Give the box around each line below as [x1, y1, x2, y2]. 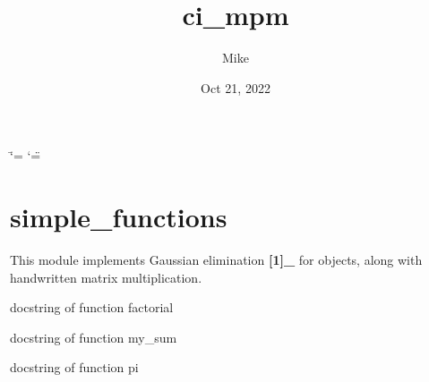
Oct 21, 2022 [201, 78, 270, 97]
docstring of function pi [10, 358, 139, 377]
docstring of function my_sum [10, 327, 177, 346]
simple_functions [10, 199, 227, 235]
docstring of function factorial [10, 298, 174, 317]
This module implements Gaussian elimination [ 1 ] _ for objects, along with [10, 250, 423, 269]
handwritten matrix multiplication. [10, 267, 202, 286]
